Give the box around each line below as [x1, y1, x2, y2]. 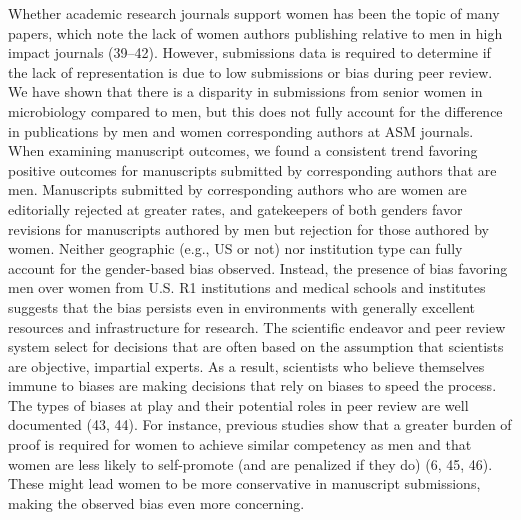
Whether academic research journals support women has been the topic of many [8, 3, 500, 23]
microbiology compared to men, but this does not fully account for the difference [8, 100, 503, 121]
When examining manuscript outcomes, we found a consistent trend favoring [8, 140, 478, 161]
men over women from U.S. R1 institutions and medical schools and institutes [8, 277, 486, 298]
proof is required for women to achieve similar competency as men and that [8, 434, 472, 455]
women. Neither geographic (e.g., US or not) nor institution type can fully [8, 238, 463, 259]
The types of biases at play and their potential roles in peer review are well [8, 394, 469, 415]
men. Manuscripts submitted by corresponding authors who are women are [8, 179, 467, 200]
